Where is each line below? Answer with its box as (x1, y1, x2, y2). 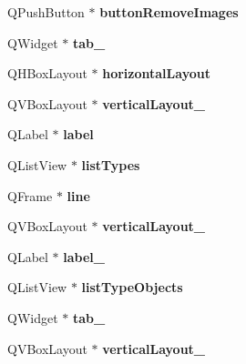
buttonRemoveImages (99, 3, 239, 21)
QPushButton (7, 3, 85, 21)
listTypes (81, 155, 140, 174)
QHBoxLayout (7, 64, 87, 83)
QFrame (7, 186, 53, 205)
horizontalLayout (102, 64, 210, 83)
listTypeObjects (81, 278, 183, 297)
